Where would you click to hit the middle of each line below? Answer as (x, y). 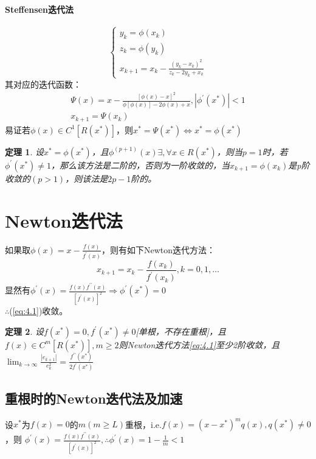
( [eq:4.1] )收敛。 (39, 311)
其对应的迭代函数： (43, 84)
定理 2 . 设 (24, 331)
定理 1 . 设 (24, 151)
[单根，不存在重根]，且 (181, 331)
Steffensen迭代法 (39, 9)
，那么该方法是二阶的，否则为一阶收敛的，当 (141, 165)
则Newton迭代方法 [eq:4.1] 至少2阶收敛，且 (199, 344)
